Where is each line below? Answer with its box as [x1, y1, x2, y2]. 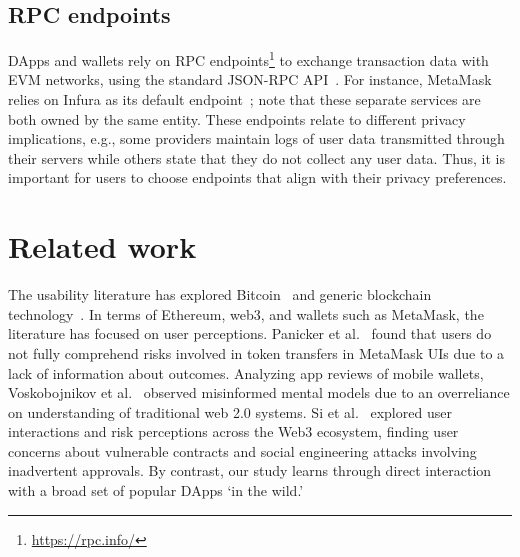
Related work [8, 226, 197, 267]
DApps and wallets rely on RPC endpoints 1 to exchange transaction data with [8, 47, 489, 70]
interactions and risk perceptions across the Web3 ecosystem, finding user [8, 421, 459, 442]
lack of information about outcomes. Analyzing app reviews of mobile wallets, [8, 362, 484, 383]
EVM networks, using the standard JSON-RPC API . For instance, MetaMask [8, 69, 492, 90]
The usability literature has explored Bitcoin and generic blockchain [8, 284, 432, 305]
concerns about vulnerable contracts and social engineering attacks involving [8, 440, 477, 461]
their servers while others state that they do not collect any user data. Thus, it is [8, 147, 505, 168]
